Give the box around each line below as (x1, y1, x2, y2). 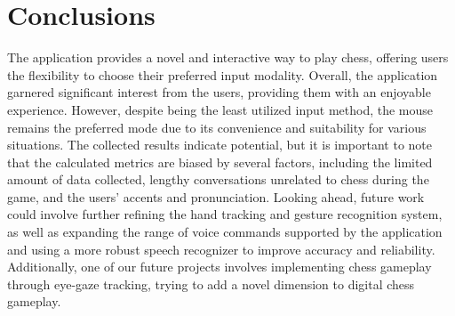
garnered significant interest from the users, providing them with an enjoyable (7, 83, 431, 101)
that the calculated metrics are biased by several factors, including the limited (7, 152, 433, 171)
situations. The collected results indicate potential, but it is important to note (7, 135, 433, 154)
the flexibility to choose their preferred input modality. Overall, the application (7, 65, 438, 84)
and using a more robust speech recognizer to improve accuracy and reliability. (7, 239, 435, 258)
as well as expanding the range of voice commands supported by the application (7, 223, 443, 241)
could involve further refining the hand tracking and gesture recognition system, (7, 205, 443, 223)
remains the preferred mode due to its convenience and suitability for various (7, 117, 427, 136)
